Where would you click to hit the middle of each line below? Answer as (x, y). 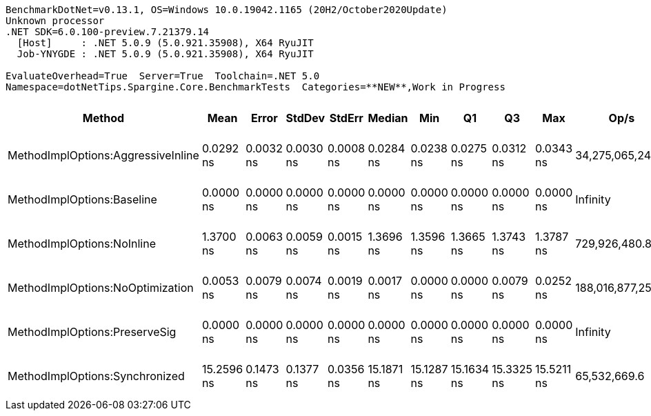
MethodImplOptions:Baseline (82, 199)
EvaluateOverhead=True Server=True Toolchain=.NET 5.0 (163, 76)
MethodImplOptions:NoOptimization (101, 288)
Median (388, 118)
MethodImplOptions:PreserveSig (92, 332)
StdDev (306, 118)
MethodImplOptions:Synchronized (96, 376)
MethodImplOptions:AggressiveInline (103, 155)
